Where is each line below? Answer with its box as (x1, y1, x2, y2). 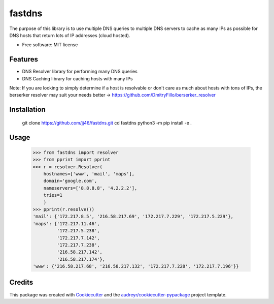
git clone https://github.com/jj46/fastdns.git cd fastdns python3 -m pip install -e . (22, 119, 192, 126)
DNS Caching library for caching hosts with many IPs (22, 75, 133, 81)
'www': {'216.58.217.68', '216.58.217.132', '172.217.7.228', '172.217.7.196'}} (32, 263, 239, 269)
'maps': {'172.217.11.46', (32, 221, 100, 226)
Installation (9, 105, 46, 114)
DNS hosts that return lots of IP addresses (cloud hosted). (9, 32, 130, 38)
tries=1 (43, 192, 63, 198)
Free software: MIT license (22, 42, 78, 48)
